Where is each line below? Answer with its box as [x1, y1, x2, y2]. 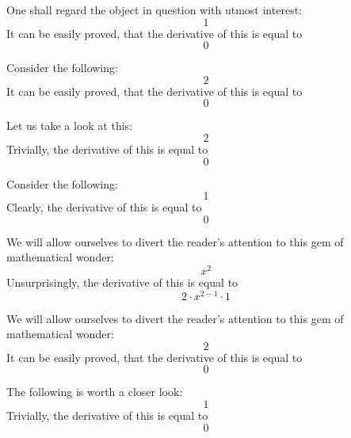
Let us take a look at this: [6, 117, 132, 134]
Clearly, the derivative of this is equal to [6, 199, 202, 215]
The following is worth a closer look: [6, 383, 183, 400]
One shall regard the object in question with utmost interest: [6, 2, 302, 17]
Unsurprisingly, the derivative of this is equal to [6, 274, 238, 291]
